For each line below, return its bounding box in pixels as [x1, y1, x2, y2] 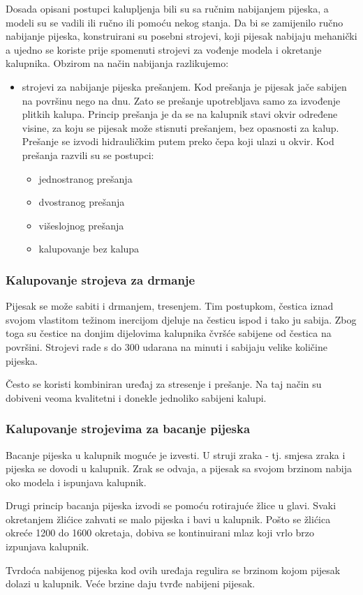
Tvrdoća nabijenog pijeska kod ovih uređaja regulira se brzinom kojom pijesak [6, 562, 341, 577]
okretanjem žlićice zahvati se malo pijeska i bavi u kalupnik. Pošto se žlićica [6, 511, 331, 526]
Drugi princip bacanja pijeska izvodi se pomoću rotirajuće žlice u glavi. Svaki [6, 498, 336, 513]
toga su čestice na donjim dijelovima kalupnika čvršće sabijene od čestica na [6, 326, 332, 340]
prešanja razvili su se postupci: [22, 147, 154, 162]
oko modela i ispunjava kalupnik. [6, 474, 147, 489]
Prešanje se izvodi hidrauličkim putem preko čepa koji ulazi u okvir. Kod [22, 134, 334, 149]
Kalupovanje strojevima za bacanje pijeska [6, 420, 251, 437]
